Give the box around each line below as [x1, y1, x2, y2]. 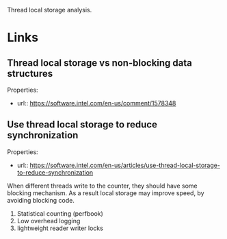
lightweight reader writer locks [16, 224, 104, 232]
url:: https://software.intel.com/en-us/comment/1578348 [16, 99, 176, 107]
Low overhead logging [16, 216, 81, 225]
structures [7, 68, 53, 79]
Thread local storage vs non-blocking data [7, 57, 193, 68]
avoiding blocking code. [7, 196, 75, 204]
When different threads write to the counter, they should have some [7, 181, 198, 190]
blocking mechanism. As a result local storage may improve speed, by [7, 188, 204, 197]
